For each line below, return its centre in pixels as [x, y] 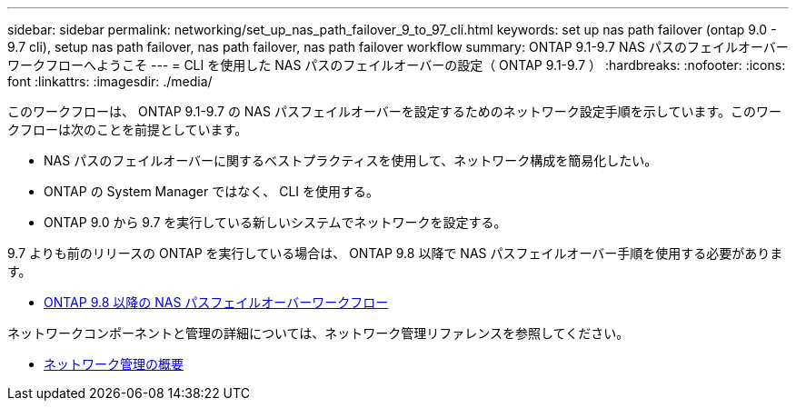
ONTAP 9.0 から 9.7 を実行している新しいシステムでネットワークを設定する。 [275, 222]
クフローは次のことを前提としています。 [128, 129]
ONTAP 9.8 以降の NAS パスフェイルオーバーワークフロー [216, 302]
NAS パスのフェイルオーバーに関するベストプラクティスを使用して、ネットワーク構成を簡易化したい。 [351, 160]
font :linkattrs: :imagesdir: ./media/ [110, 81]
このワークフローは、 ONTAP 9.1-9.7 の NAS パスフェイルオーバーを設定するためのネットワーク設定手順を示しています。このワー [394, 111]
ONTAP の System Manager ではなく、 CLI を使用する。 [211, 191]
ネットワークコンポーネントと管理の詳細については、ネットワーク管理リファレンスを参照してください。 [318, 333]
